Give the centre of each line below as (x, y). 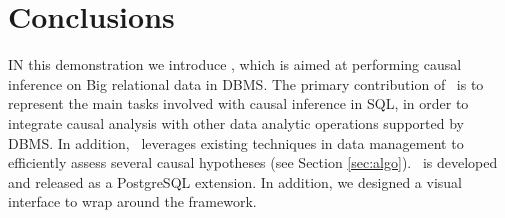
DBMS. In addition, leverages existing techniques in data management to (236, 142)
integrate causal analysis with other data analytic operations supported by (236, 122)
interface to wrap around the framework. (132, 201)
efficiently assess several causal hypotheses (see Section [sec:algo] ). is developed (253, 162)
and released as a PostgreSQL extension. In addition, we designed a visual (235, 181)
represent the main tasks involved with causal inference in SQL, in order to (238, 103)
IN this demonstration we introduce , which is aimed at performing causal (235, 64)
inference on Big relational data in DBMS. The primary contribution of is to (246, 83)
